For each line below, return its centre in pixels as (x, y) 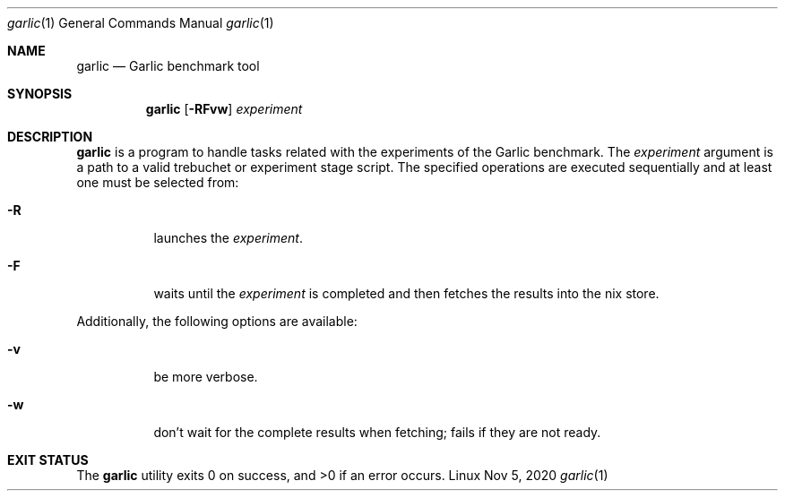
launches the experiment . (229, 238)
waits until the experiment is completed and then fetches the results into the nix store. (406, 293)
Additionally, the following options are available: (217, 321)
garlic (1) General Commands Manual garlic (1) (141, 23)
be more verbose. (206, 377)
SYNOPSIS (40, 94)
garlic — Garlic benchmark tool (168, 66)
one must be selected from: (158, 182)
